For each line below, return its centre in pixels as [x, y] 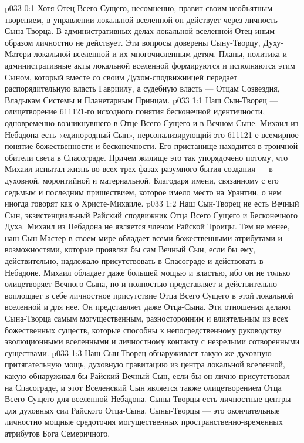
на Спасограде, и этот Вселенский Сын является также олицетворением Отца [143, 387]
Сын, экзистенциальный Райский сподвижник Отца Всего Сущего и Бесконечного [151, 214]
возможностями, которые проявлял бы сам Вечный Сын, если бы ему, [130, 249]
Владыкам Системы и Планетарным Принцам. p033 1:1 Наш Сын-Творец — [141, 99]
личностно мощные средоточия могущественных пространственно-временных [144, 422]
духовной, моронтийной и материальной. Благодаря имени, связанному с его [142, 180]
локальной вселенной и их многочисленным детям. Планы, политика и [160, 54]
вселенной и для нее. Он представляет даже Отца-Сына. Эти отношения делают [148, 307]
